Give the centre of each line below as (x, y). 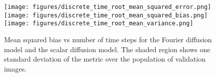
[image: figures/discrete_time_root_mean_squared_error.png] (108, 7)
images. (15, 68)
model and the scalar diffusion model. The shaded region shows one (107, 49)
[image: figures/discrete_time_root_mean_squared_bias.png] (106, 15)
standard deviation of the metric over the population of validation (105, 59)
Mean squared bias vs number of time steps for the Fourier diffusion (108, 39)
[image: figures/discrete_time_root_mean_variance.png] (99, 24)
